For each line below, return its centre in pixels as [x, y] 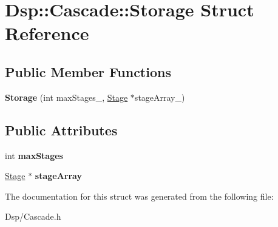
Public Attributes [61, 130]
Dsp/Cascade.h [33, 216]
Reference [47, 33]
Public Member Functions [88, 71]
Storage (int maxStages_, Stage [66, 97]
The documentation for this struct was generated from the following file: [139, 196]
